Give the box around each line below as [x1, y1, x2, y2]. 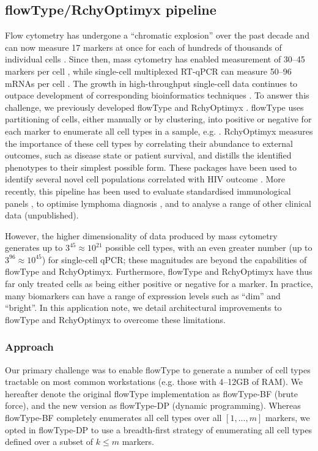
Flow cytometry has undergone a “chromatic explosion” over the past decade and [5, 29, 309, 42]
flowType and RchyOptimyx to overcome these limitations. [5, 313, 226, 326]
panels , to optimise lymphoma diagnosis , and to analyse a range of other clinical [5, 196, 311, 209]
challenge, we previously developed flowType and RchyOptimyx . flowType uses [5, 100, 304, 113]
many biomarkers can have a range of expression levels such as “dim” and [5, 289, 281, 302]
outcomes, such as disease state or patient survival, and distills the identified [5, 149, 292, 162]
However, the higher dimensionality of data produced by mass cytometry [5, 229, 278, 242]
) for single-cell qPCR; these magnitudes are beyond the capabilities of [42, 253, 307, 266]
